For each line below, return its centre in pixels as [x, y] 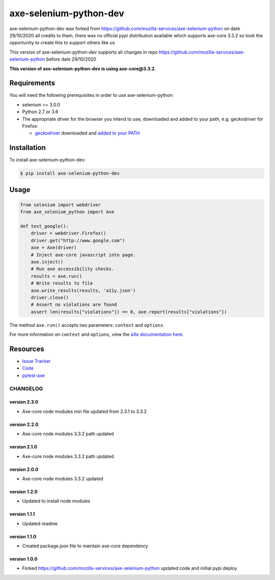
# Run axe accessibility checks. [73, 269]
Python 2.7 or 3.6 [40, 112]
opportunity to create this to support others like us [62, 43]
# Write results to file [62, 283]
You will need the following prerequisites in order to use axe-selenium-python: [92, 95]
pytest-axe [34, 375]
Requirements [32, 83]
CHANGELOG [26, 388]
